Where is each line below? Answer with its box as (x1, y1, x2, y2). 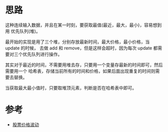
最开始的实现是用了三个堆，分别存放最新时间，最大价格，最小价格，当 (5, 38, 150, 45)
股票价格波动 (12, 122, 39, 128)
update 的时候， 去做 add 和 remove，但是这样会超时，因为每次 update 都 (5, 45, 158, 51)
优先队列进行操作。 (22, 51, 62, 57)
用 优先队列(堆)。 (5, 28, 41, 34)
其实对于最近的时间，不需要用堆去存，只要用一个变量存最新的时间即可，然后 (5, 62, 163, 68)
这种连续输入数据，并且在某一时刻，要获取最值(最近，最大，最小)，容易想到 (5, 22, 162, 28)
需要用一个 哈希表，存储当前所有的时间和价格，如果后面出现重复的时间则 (5, 68, 155, 74)
